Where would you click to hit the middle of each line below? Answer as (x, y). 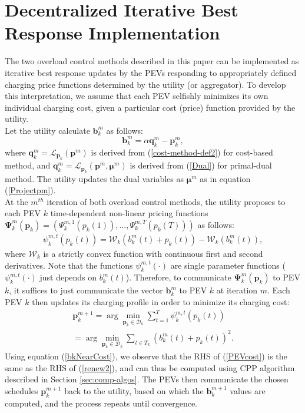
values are (248, 390)
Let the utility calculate (47, 130)
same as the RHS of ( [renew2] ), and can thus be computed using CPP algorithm (150, 367)
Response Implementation (112, 33)
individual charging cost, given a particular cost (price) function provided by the (150, 107)
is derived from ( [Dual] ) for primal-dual (201, 165)
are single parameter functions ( (228, 265)
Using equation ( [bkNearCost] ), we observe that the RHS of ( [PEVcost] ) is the (146, 356)
